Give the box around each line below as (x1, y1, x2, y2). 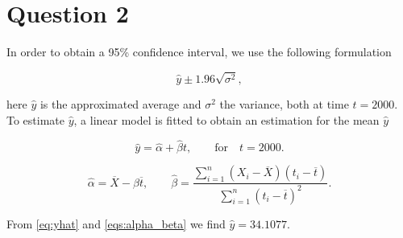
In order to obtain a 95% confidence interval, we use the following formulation (6, 43, 392, 60)
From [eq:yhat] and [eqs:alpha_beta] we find (6, 215, 226, 232)
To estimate (6, 111, 65, 128)
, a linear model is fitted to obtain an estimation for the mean (73, 111, 380, 128)
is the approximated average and (39, 95, 201, 112)
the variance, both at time (219, 95, 349, 112)
